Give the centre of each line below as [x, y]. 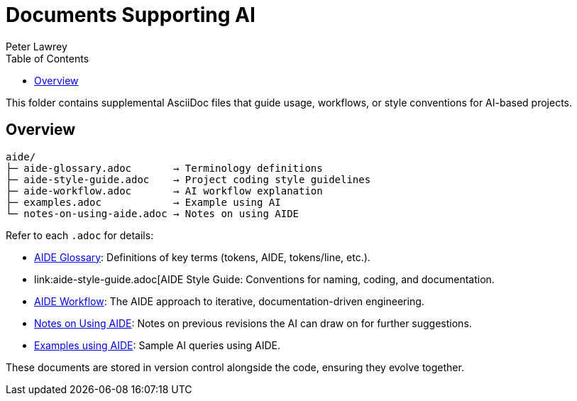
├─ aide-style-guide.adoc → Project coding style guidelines [188, 179]
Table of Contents [48, 58]
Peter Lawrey [37, 46]
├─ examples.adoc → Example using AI [143, 202]
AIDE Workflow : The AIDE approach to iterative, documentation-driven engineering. [229, 301]
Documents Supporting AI [131, 15]
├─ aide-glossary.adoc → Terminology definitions [164, 168]
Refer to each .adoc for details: [80, 235]
